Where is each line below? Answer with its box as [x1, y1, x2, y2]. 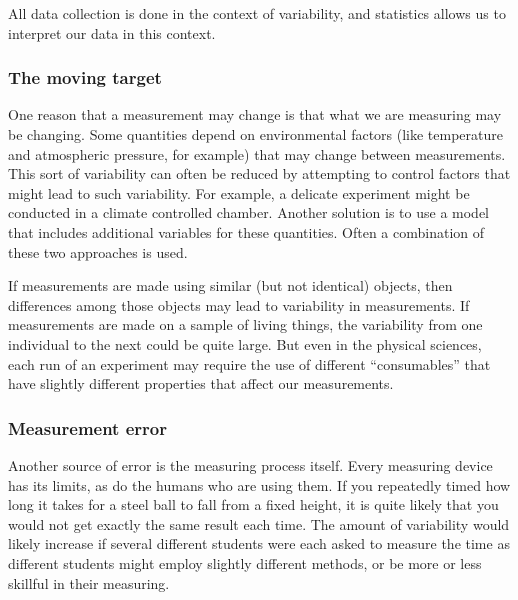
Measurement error [8, 415, 167, 440]
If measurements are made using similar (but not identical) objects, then [8, 275, 453, 296]
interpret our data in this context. [8, 22, 216, 43]
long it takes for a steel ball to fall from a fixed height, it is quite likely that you [8, 494, 499, 515]
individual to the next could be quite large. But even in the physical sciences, [8, 333, 482, 354]
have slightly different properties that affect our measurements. [8, 373, 394, 394]
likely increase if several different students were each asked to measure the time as [8, 533, 510, 554]
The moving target [8, 65, 162, 90]
